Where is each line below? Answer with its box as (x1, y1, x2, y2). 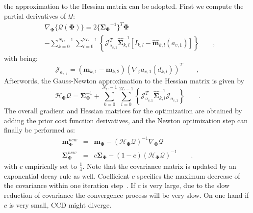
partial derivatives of (4, 10, 66, 21)
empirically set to (25, 160, 77, 171)
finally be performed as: (4, 125, 75, 135)
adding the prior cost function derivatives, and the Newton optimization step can (4, 115, 248, 125)
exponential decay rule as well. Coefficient (4, 170, 129, 181)
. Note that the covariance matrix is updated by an (82, 160, 236, 171)
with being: (4, 53, 38, 63)
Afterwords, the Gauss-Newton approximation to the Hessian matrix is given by (4, 75, 244, 85)
